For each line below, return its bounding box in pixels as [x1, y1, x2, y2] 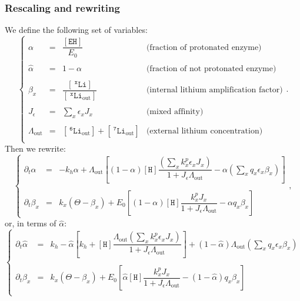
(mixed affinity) [146, 108, 204, 116]
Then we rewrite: [5, 142, 66, 155]
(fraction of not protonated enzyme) [146, 64, 276, 73]
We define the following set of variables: [5, 24, 148, 36]
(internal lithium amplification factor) [146, 86, 283, 95]
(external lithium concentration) [146, 126, 263, 135]
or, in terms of [5, 217, 56, 229]
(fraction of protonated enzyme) [146, 43, 262, 52]
